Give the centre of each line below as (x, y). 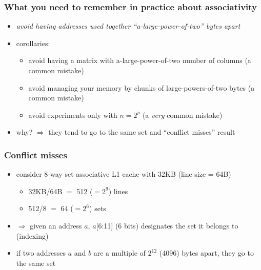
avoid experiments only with (73, 115)
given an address (56, 225)
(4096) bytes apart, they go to (206, 253)
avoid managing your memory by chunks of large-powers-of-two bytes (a (142, 87)
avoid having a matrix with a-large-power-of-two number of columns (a (140, 60)
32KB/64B (45, 191)
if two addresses (41, 253)
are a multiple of (119, 253)
